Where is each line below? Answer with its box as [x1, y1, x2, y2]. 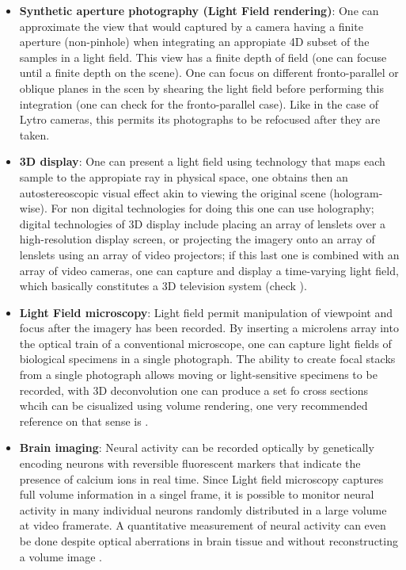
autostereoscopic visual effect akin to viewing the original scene [19, 184, 326, 201]
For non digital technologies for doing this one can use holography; [51, 200, 374, 216]
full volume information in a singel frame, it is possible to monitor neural [19, 486, 374, 503]
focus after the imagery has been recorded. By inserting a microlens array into [19, 319, 399, 336]
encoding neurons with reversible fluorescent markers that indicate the [19, 455, 361, 472]
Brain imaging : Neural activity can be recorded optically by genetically [19, 439, 374, 456]
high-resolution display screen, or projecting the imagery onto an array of [19, 231, 375, 247]
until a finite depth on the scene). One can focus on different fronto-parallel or [19, 64, 399, 81]
